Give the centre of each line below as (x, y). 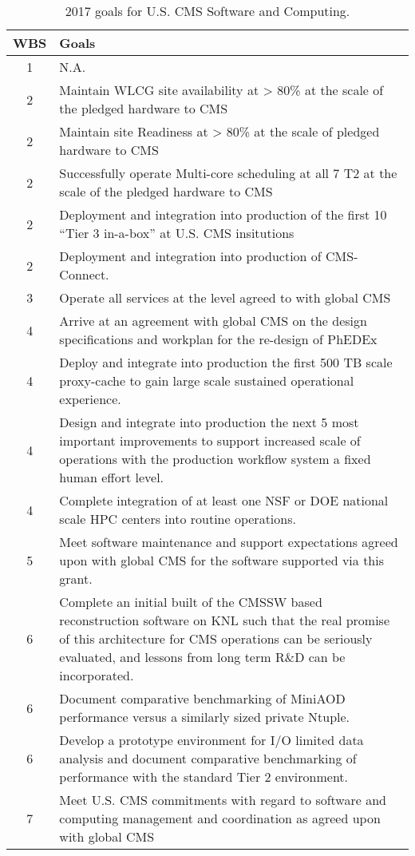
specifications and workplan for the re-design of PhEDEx (218, 339)
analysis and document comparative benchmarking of (208, 758)
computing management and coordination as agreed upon (220, 818)
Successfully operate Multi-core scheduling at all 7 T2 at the (228, 173)
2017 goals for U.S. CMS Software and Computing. (207, 11)
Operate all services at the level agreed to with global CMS (225, 297)
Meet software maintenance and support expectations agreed (229, 542)
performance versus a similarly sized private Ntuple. (205, 717)
